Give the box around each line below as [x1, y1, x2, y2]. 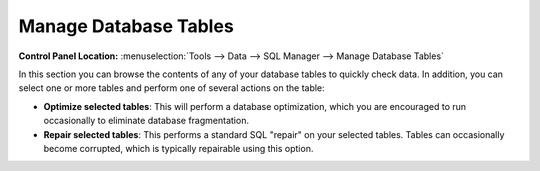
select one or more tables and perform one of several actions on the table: [18, 82, 325, 94]
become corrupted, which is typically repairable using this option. [43, 142, 314, 154]
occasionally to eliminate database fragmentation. [43, 115, 250, 127]
